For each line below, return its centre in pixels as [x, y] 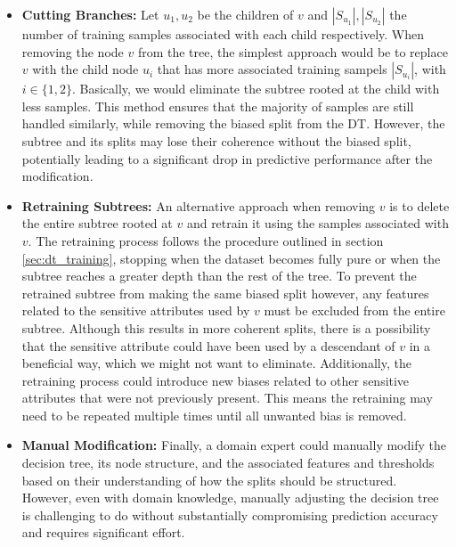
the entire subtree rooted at [97, 223]
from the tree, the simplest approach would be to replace [293, 51]
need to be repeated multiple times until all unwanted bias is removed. [214, 415]
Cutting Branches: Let [90, 14]
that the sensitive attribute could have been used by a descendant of [208, 345]
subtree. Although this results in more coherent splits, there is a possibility [226, 327]
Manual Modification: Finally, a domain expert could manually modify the [234, 445]
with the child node [85, 69]
